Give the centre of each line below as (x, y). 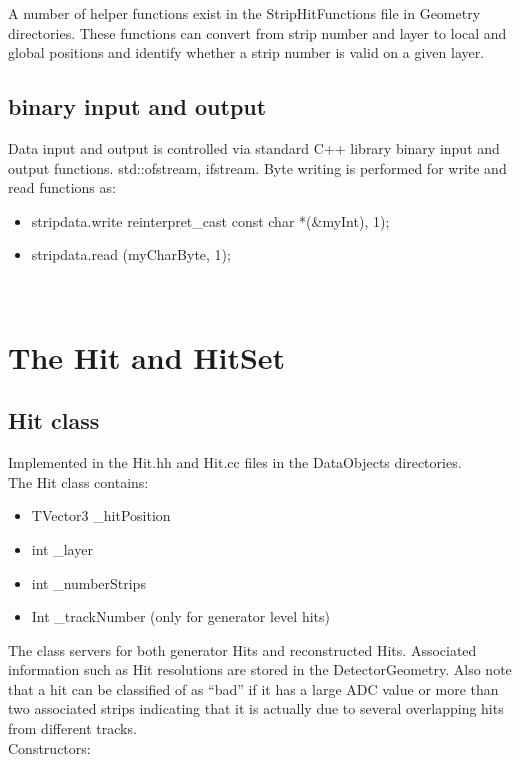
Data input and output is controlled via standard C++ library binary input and (254, 147)
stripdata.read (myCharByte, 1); (131, 254)
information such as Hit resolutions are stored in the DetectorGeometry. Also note (260, 669)
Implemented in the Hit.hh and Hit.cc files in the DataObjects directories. (235, 462)
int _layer (62, 548)
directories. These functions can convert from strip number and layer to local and (257, 32)
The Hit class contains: (78, 481)
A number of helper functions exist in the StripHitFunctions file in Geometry (244, 13)
